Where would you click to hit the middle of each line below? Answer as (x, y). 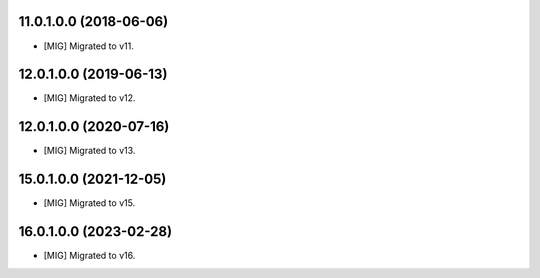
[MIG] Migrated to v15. (89, 203)
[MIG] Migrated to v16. (89, 256)
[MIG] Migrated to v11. (88, 46)
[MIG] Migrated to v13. (89, 151)
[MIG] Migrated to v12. (89, 98)
